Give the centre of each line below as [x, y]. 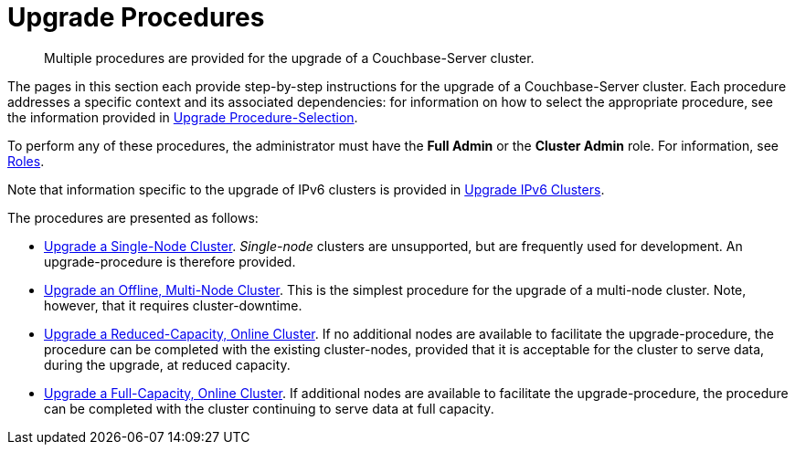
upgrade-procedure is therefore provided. [170, 261]
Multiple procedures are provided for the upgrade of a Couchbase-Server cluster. [289, 58]
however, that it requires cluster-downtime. [173, 305]
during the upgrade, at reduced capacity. [167, 364]
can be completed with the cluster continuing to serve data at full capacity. [269, 408]
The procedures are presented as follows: [133, 217]
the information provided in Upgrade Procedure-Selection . [183, 117]
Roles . [26, 161]
